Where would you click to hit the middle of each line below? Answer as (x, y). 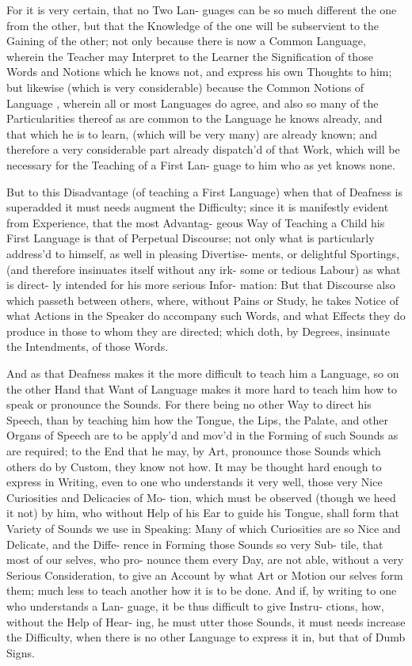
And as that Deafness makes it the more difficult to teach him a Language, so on (203, 373)
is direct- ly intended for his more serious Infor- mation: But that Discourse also (201, 285)
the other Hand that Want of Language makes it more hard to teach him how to (202, 388)
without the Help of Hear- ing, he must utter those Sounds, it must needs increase (206, 621)
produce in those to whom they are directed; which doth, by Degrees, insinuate (198, 331)
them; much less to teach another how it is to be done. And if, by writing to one (202, 590)
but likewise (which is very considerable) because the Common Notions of (185, 87)
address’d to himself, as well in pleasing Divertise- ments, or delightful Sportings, (203, 253)
